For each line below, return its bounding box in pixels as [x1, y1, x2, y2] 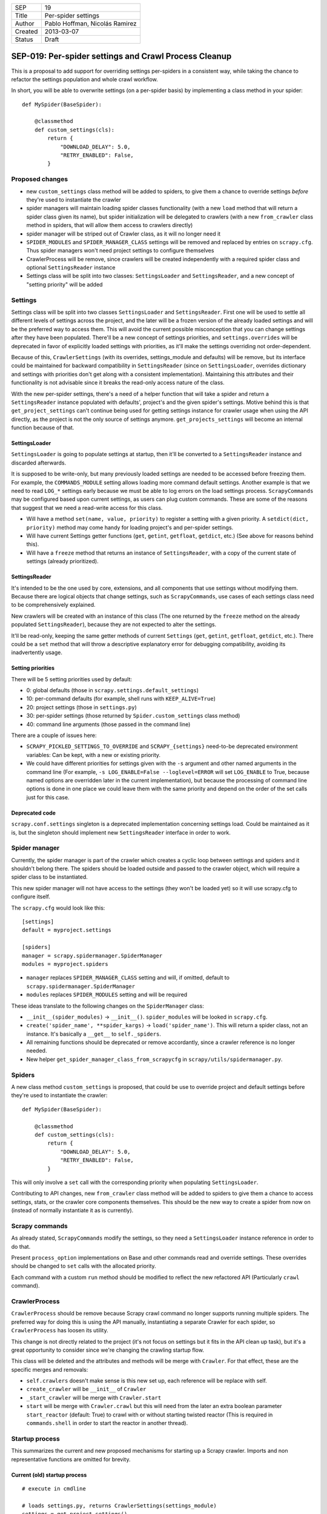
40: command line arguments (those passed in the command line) [26, 721, 191, 728]
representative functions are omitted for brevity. [11, 1455, 131, 1463]
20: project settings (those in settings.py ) [26, 703, 137, 711]
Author [15, 19, 35, 27]
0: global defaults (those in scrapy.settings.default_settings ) [26, 687, 199, 694]
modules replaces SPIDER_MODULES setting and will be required [26, 991, 188, 999]
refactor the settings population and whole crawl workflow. [11, 76, 159, 83]
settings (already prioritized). [26, 558, 99, 565]
